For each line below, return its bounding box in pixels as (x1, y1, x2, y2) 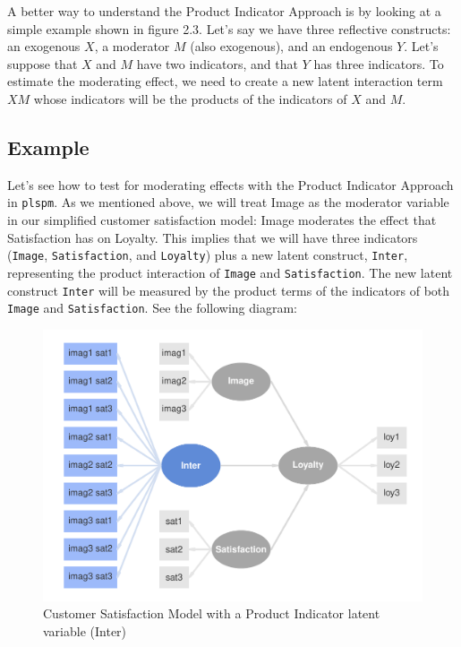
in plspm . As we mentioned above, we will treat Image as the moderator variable (7, 193, 449, 211)
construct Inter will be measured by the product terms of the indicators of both (7, 280, 450, 299)
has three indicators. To (313, 54, 444, 73)
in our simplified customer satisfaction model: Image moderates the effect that (7, 211, 437, 229)
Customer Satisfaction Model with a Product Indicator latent (43, 604, 380, 623)
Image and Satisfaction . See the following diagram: (7, 298, 297, 317)
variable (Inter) (43, 621, 127, 640)
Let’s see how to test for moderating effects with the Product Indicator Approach (7, 175, 454, 194)
